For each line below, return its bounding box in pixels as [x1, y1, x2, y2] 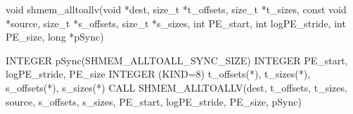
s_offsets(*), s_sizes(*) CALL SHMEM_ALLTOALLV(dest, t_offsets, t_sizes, [6, 80, 347, 94]
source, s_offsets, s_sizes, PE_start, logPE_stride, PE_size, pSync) [6, 94, 302, 108]
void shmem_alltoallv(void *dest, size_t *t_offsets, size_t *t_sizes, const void [6, 2, 347, 16]
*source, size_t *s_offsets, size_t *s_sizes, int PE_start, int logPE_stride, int [6, 15, 346, 30]
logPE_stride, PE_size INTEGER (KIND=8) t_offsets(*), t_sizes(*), [6, 66, 311, 81]
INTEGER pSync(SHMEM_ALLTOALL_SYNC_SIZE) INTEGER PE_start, [6, 52, 348, 67]
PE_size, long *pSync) [6, 29, 104, 44]
